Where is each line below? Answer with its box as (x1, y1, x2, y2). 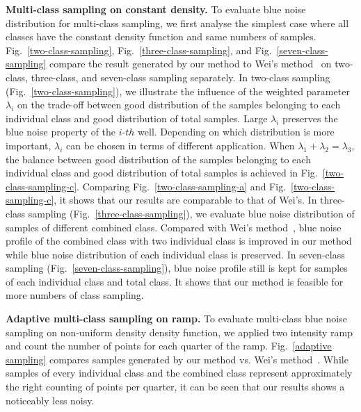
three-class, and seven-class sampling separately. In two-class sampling (31, 69, 330, 84)
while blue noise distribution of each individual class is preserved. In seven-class (6, 247, 345, 261)
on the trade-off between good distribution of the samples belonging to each (17, 97, 341, 112)
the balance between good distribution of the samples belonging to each (6, 151, 311, 166)
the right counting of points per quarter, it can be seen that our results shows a (6, 379, 345, 394)
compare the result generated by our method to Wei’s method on (49, 56, 332, 71)
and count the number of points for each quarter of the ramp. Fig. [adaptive (6, 338, 332, 353)
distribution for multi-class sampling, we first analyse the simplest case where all (6, 15, 349, 30)
